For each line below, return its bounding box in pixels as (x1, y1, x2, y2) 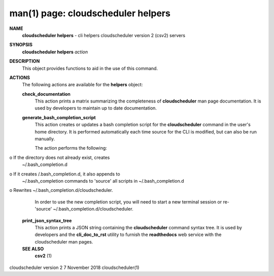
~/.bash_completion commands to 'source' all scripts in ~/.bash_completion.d (22, 178, 185, 184)
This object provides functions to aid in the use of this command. (22, 65, 158, 71)
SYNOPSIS (9, 42, 33, 48)
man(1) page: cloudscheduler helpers (9, 8, 171, 19)
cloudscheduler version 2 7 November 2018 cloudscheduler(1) (9, 264, 140, 270)
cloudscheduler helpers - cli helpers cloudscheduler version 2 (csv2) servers (22, 32, 185, 38)
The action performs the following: (35, 145, 108, 151)
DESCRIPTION (9, 58, 40, 64)
